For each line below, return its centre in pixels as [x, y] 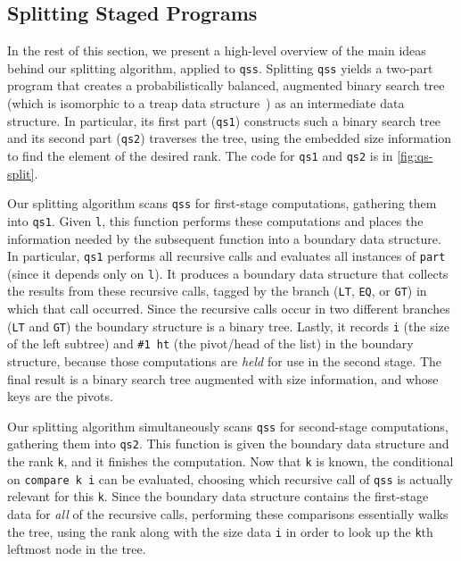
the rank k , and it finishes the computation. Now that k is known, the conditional [230, 461]
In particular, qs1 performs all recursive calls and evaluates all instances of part [226, 256]
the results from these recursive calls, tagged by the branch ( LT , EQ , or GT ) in [217, 291]
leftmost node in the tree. [77, 549]
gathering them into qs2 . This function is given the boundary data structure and [228, 444]
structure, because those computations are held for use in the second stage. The [224, 360]
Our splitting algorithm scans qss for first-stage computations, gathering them [222, 203]
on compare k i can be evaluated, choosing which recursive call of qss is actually [230, 478]
